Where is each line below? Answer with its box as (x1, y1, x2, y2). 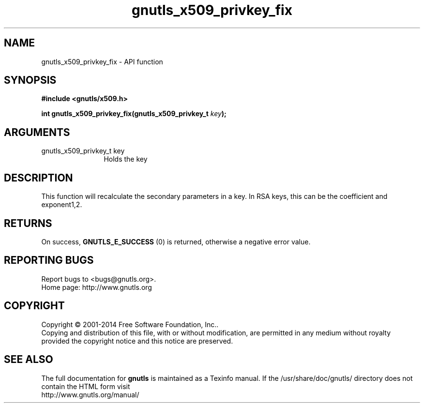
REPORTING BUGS (4, 254, 94, 267)
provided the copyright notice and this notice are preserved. (41, 336, 233, 345)
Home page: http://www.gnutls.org (41, 283, 152, 291)
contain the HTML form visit (41, 382, 130, 391)
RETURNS (4, 217, 52, 229)
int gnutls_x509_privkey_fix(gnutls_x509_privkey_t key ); (41, 109, 227, 118)
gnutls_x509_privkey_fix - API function (41, 57, 163, 66)
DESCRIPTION (4, 171, 73, 184)
